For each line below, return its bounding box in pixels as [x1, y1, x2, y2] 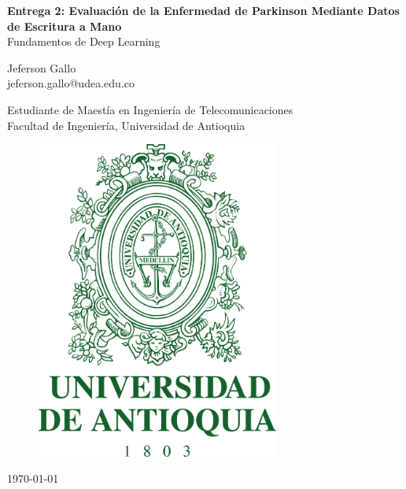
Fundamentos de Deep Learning [7, 33, 161, 50]
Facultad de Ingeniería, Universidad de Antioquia [7, 117, 245, 133]
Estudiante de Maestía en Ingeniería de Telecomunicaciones [7, 101, 293, 117]
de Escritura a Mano [7, 17, 122, 34]
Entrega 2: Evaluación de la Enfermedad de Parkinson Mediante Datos [7, 2, 400, 18]
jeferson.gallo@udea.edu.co [7, 75, 135, 91]
